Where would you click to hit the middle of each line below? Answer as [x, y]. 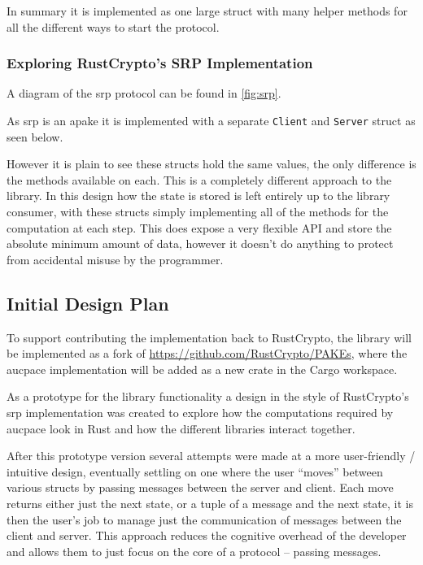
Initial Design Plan [88, 303]
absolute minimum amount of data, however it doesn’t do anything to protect [200, 243]
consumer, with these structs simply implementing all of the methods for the [198, 212]
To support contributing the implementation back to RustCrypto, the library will [209, 337]
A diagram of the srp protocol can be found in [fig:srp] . [144, 93]
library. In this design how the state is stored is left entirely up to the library [198, 196]
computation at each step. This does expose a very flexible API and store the [199, 227]
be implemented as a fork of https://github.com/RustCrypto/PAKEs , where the [207, 353]
